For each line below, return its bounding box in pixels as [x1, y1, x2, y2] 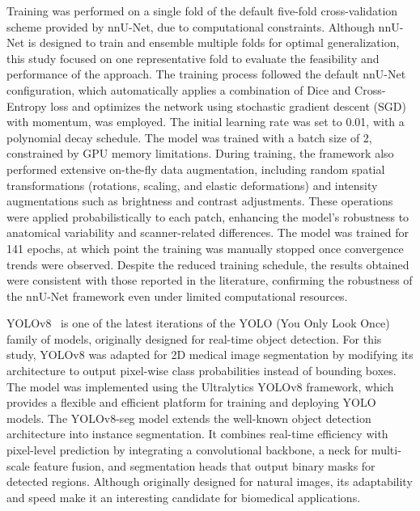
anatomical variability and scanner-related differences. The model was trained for [6, 224, 409, 241]
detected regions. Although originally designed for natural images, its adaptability [6, 473, 413, 490]
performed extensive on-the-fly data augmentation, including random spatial [6, 160, 385, 177]
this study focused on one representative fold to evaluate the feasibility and [6, 49, 380, 66]
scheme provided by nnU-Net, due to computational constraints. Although [6, 18, 375, 35]
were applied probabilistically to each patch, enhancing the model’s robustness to [6, 208, 409, 225]
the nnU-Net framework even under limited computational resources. [6, 287, 348, 304]
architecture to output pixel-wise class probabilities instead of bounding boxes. [6, 362, 397, 379]
